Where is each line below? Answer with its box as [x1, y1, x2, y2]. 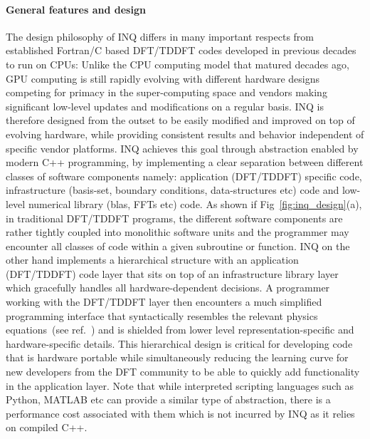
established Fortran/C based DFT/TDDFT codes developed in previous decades [6, 43, 356, 58]
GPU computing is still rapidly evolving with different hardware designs [6, 71, 320, 86]
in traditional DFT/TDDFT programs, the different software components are [6, 210, 343, 225]
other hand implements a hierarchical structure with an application [6, 252, 299, 267]
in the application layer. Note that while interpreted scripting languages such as [6, 378, 354, 393]
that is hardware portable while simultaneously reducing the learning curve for [6, 350, 349, 365]
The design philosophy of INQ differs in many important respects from [6, 29, 314, 43]
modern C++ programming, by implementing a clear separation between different [6, 155, 364, 170]
